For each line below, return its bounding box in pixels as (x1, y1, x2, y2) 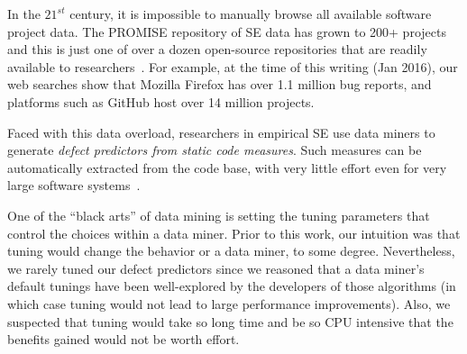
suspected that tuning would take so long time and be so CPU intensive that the (7, 312, 453, 331)
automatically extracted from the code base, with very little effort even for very (7, 158, 447, 177)
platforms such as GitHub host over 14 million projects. (7, 92, 315, 111)
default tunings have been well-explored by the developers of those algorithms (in (7, 277, 456, 295)
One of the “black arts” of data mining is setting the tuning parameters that (7, 205, 430, 224)
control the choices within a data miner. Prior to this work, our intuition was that (7, 223, 461, 242)
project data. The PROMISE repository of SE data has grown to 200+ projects (7, 22, 446, 41)
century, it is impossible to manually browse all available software (69, 5, 432, 23)
